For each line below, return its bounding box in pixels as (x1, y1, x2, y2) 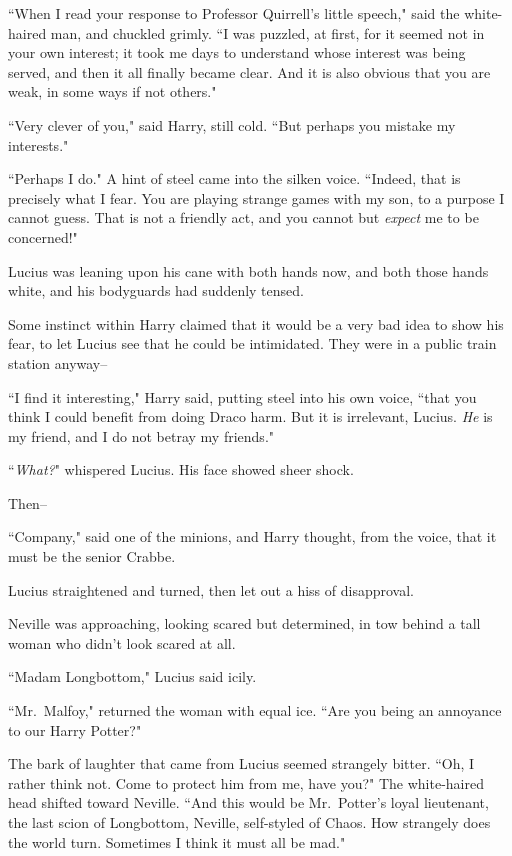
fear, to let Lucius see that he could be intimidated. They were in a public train (8, 333, 497, 354)
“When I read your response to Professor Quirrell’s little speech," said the (8, 3, 460, 23)
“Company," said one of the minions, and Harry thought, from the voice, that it (8, 526, 497, 547)
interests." (8, 134, 69, 155)
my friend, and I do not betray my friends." (8, 425, 275, 446)
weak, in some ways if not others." (8, 81, 217, 102)
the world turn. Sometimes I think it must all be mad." (8, 831, 346, 852)
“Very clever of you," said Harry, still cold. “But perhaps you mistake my (8, 114, 456, 135)
